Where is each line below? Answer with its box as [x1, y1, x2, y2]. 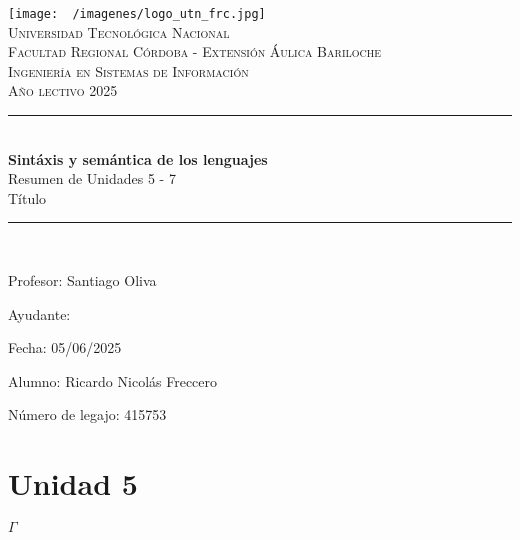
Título [8, 187, 47, 208]
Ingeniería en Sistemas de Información [8, 60, 249, 81]
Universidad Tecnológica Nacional [8, 21, 230, 42]
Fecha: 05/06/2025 [8, 337, 122, 358]
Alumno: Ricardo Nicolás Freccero [8, 370, 218, 391]
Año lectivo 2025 [8, 80, 118, 101]
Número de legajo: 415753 [8, 404, 167, 425]
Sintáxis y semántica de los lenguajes [8, 148, 268, 169]
